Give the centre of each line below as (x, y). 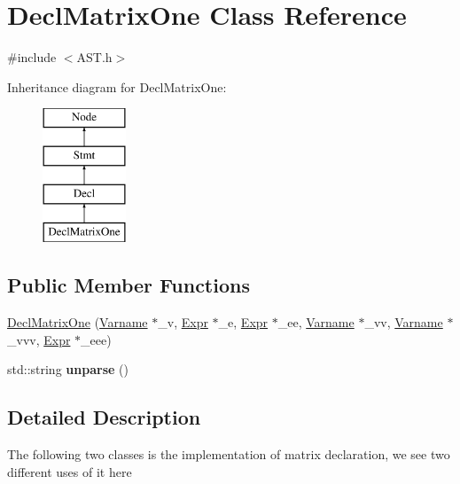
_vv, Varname (404, 322)
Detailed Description (104, 417)
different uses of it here (70, 471)
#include (32, 57)
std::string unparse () (68, 369)
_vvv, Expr (39, 339)
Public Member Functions (129, 285)
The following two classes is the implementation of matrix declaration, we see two (229, 454)
